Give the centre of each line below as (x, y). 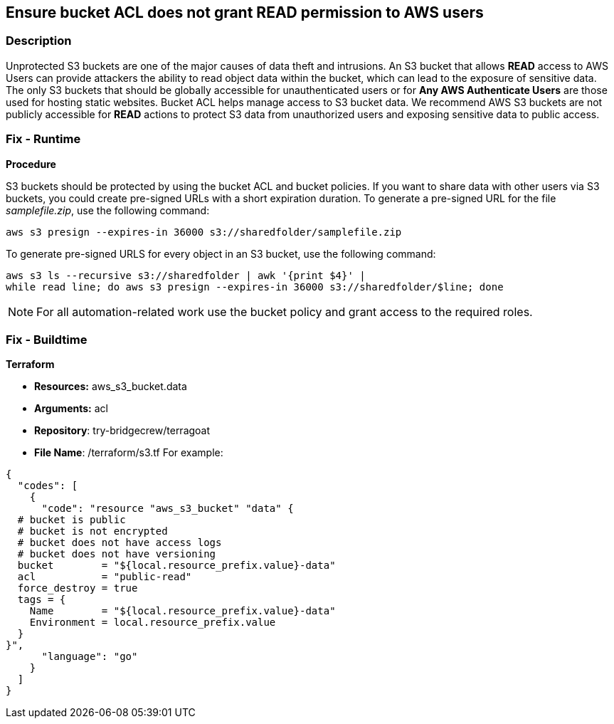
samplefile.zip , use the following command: (108, 210)
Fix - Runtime (43, 139)
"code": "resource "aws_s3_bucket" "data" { (168, 509)
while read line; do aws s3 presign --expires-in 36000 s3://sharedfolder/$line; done (255, 287)
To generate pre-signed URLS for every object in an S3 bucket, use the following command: (221, 253)
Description (39, 41)
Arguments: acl (71, 409)
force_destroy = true (78, 588)
